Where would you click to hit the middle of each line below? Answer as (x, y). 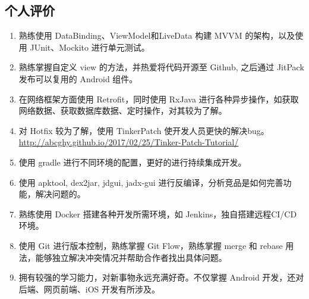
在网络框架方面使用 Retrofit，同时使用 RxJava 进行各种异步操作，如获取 (159, 99)
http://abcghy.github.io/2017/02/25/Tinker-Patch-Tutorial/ (129, 142)
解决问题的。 (60, 194)
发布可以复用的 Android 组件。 (78, 78)
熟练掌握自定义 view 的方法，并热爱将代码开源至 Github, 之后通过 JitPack (161, 67)
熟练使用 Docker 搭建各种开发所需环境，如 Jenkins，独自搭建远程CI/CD (158, 214)
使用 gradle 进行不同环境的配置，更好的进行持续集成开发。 (133, 162)
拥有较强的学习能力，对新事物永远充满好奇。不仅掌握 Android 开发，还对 (161, 277)
